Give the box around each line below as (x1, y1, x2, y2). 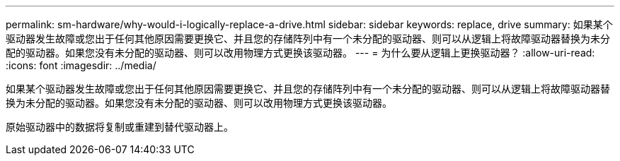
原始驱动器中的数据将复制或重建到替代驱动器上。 (6, 121, 234, 133)
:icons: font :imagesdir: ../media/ (6, 59, 156, 71)
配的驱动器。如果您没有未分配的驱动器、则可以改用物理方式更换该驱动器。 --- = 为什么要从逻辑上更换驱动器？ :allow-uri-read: (6, 47, 595, 59)
